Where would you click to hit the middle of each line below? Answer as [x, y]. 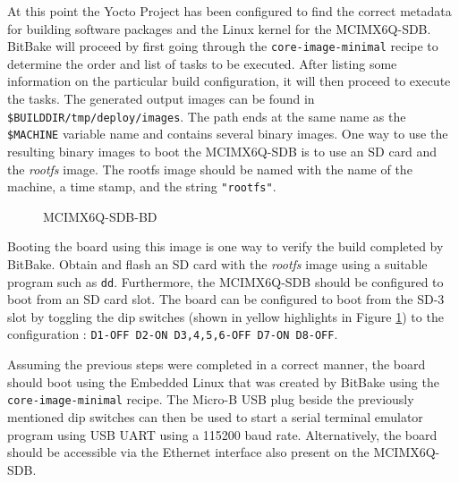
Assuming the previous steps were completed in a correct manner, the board [217, 364]
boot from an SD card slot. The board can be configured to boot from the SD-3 [226, 299]
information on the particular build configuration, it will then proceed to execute [229, 81]
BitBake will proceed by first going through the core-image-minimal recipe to [223, 46]
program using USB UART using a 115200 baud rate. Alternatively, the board [222, 434]
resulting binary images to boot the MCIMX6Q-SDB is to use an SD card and [222, 151]
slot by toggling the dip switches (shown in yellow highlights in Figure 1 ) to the [225, 316]
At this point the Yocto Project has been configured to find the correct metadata [229, 11]
